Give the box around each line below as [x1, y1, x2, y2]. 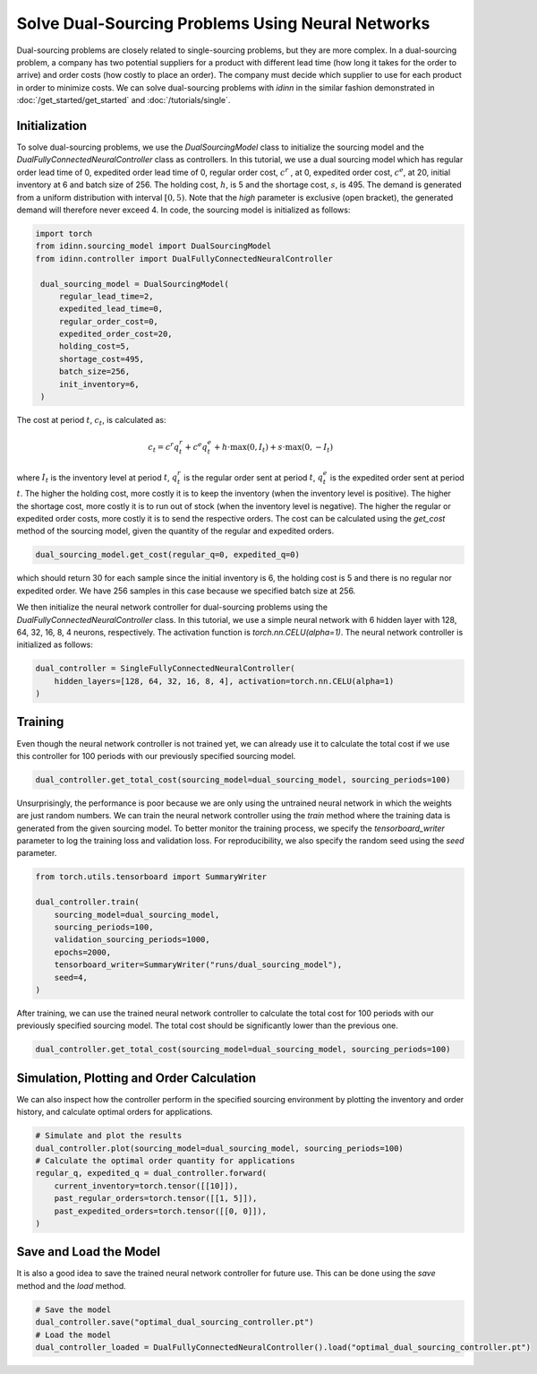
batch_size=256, [58, 367, 131, 376]
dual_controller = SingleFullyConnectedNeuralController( [35, 663, 295, 674]
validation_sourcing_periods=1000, [54, 935, 210, 945]
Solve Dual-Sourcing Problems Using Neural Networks [16, 13, 430, 33]
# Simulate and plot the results [35, 1130, 183, 1141]
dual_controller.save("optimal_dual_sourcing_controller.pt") [35, 1318, 314, 1327]
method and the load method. [16, 1280, 126, 1291]
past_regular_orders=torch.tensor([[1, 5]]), [54, 1193, 258, 1204]
